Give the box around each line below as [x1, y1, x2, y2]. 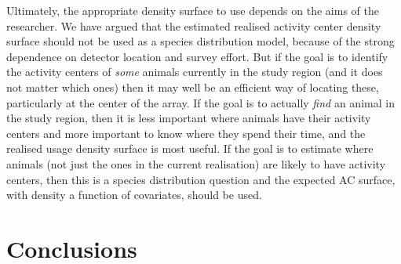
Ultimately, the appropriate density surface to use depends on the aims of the [6, 2, 379, 18]
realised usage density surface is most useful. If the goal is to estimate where [6, 140, 374, 157]
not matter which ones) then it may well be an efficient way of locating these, [6, 78, 379, 95]
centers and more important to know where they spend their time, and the [6, 125, 366, 141]
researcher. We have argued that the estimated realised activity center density [6, 17, 381, 34]
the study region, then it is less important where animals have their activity [6, 110, 371, 126]
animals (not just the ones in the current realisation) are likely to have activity [6, 155, 386, 172]
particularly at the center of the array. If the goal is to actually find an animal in [6, 94, 395, 110]
